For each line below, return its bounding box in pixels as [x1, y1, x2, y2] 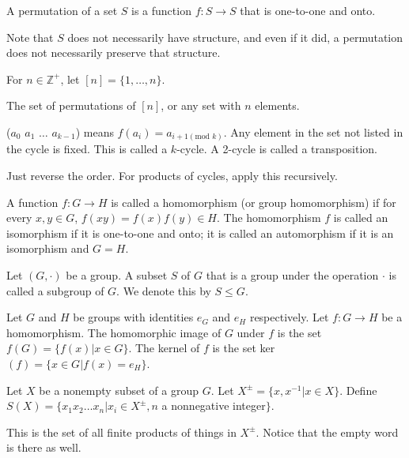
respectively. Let [249, 309, 329, 325]
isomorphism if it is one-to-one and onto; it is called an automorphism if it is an [6, 224, 394, 241]
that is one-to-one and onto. [240, 2, 376, 18]
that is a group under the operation [206, 267, 379, 283]
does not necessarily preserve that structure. [6, 44, 221, 61]
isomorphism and [6, 240, 89, 257]
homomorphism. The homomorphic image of [6, 324, 222, 340]
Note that [6, 28, 54, 45]
